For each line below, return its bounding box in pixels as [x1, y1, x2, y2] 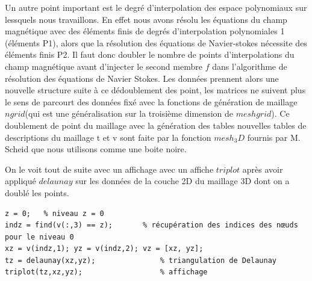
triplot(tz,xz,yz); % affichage [5, 268, 208, 277]
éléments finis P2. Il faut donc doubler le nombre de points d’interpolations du [5, 48, 295, 61]
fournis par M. [247, 131, 301, 143]
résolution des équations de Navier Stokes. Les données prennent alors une [5, 72, 279, 84]
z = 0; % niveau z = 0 [5, 209, 104, 218]
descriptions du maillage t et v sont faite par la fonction [5, 131, 211, 143]
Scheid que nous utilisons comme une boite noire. [5, 143, 187, 155]
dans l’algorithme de [212, 60, 287, 72]
